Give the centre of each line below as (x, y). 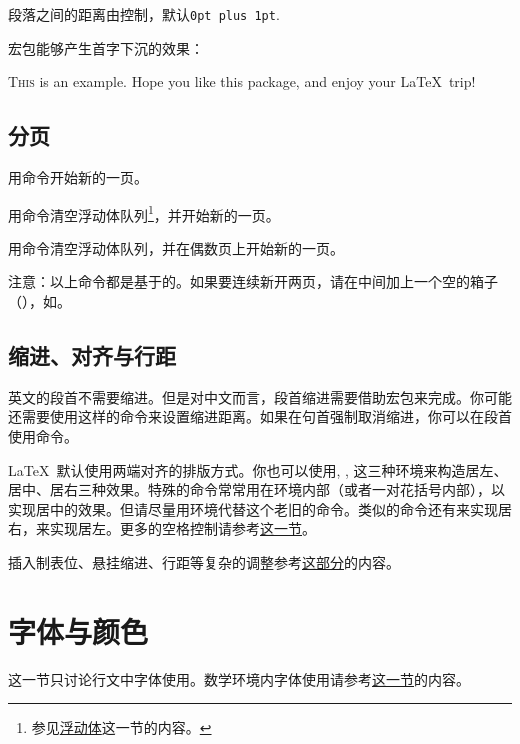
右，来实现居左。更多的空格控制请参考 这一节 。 (162, 528)
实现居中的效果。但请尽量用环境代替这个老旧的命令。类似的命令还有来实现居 (260, 508)
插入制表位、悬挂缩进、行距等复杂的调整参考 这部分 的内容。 (204, 562)
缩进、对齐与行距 (92, 355)
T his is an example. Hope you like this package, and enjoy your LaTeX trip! (242, 81)
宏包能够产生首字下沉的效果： (106, 47)
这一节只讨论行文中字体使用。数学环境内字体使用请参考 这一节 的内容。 (239, 678)
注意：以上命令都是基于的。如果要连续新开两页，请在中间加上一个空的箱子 (253, 281)
